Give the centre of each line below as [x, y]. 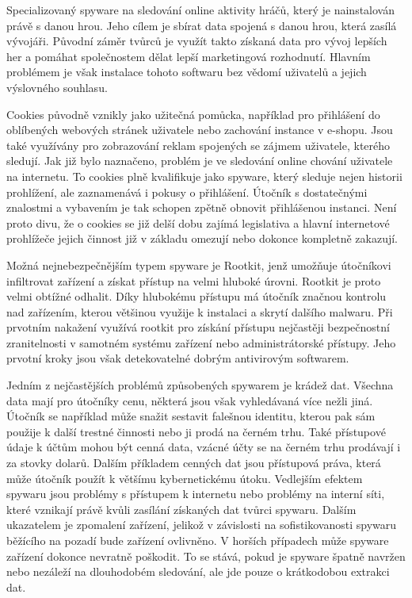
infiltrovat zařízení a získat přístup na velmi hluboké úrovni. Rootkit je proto [194, 280]
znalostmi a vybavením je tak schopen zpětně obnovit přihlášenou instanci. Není [202, 207]
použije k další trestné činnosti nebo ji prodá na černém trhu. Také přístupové [196, 431]
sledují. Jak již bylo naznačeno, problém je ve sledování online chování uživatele [200, 161]
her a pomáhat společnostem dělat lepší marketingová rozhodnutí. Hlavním [189, 56]
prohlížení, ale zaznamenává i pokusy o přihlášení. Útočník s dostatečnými [187, 192]
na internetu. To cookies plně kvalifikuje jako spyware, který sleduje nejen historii [204, 176]
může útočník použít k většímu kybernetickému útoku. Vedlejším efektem [185, 478]
